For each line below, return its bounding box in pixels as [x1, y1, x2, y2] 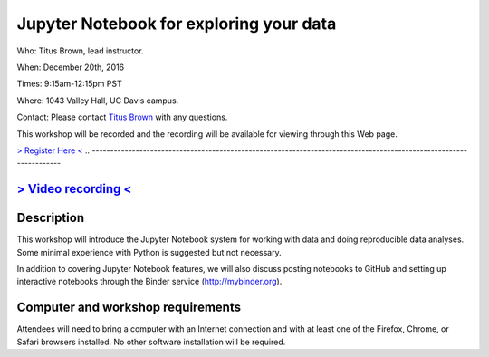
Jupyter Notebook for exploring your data [16, 14, 337, 34]
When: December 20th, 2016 [16, 62, 125, 72]
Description [16, 210, 85, 226]
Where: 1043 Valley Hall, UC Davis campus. [16, 95, 179, 106]
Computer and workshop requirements [16, 300, 242, 315]
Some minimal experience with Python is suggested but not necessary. [16, 246, 282, 257]
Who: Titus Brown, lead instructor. [16, 45, 144, 56]
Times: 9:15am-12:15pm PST [16, 78, 122, 90]
